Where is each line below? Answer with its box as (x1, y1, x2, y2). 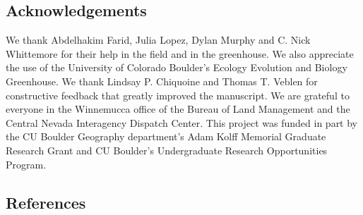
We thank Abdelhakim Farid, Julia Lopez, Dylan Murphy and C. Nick (6, 32, 311, 47)
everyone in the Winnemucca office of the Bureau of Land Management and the (6, 102, 350, 116)
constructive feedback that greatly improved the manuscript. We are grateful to (6, 87, 350, 102)
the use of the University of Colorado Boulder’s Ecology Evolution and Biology (6, 60, 347, 75)
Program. (6, 156, 47, 171)
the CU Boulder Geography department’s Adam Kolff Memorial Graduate (6, 129, 326, 144)
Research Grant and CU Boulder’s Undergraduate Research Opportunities (6, 142, 328, 157)
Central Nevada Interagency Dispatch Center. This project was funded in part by (6, 115, 358, 130)
